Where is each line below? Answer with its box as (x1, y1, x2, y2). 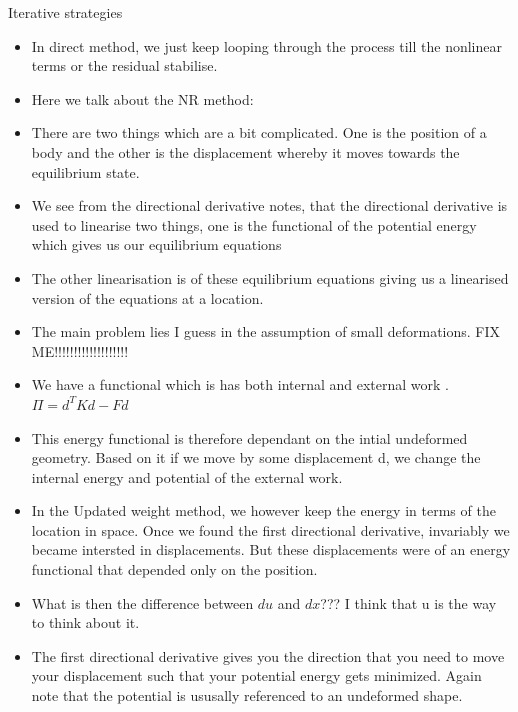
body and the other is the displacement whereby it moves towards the (31, 141, 460, 162)
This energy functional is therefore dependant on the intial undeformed (31, 427, 468, 448)
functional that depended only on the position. (31, 559, 318, 580)
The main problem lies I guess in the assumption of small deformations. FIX (31, 321, 501, 342)
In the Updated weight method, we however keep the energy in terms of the (31, 500, 496, 521)
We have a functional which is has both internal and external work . (31, 374, 449, 395)
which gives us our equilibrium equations (31, 234, 282, 255)
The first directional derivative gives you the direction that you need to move (31, 645, 505, 666)
